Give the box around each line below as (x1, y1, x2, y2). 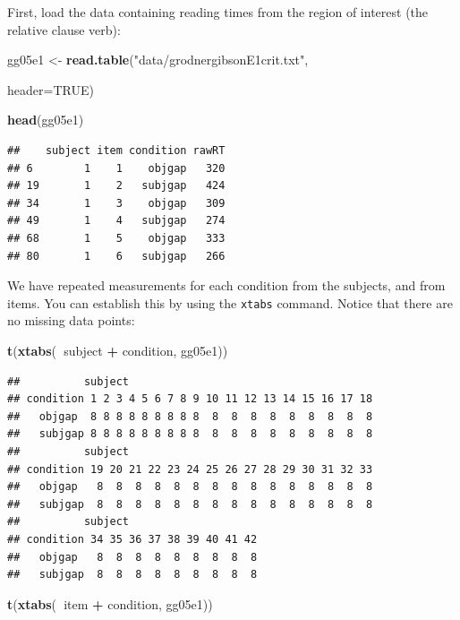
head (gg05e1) (7, 110, 84, 129)
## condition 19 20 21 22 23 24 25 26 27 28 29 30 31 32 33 (7, 462, 373, 476)
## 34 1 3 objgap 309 (7, 196, 226, 210)
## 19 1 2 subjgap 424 (7, 179, 226, 193)
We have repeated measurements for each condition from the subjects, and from (7, 276, 446, 295)
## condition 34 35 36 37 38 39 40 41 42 (7, 532, 258, 546)
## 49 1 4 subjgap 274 (7, 214, 226, 228)
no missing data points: (7, 311, 135, 330)
